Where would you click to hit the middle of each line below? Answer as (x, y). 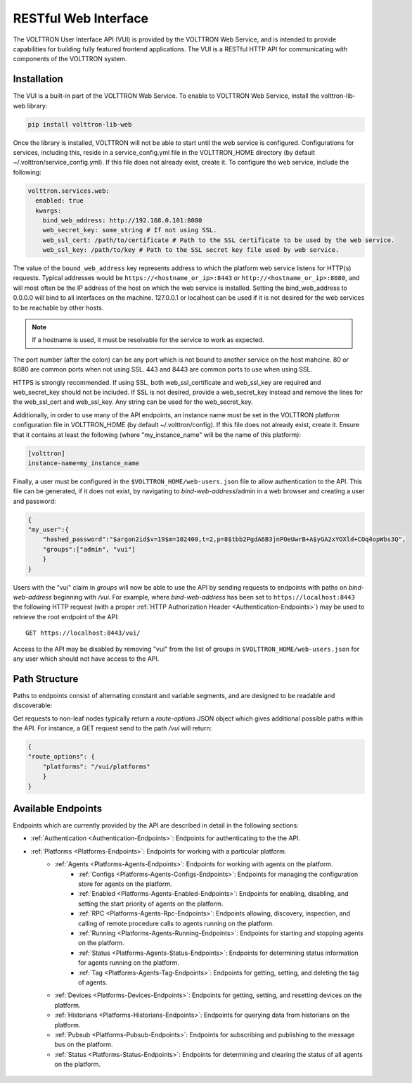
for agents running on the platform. (129, 963)
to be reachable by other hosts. (58, 308)
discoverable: (33, 705)
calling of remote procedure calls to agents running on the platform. (176, 923)
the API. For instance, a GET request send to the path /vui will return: (112, 728)
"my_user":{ (49, 530)
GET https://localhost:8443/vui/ (83, 633)
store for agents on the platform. (125, 884)
